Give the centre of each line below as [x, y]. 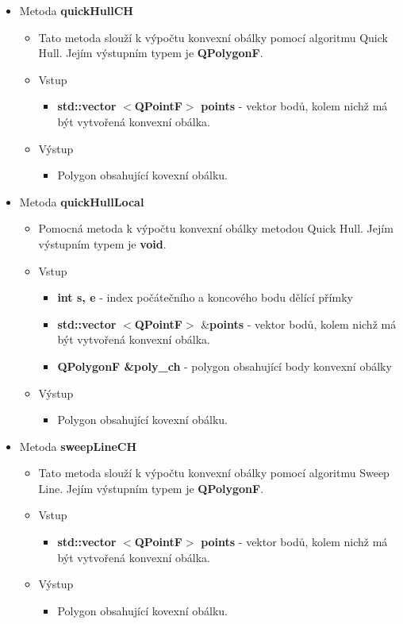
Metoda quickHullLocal [82, 201]
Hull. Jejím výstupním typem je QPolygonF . [151, 53]
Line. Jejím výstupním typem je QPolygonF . [151, 488]
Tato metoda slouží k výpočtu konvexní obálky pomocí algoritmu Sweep [214, 473]
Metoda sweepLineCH [78, 446]
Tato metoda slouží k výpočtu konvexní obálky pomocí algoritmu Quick [213, 37]
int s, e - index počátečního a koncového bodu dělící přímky [205, 297]
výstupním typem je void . [102, 243]
